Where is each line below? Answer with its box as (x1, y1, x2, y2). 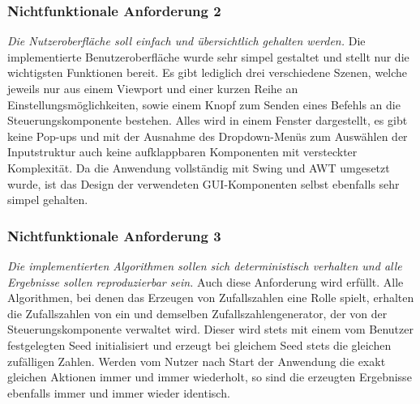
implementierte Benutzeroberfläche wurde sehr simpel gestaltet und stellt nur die (7, 48, 409, 65)
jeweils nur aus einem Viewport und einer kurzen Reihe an (7, 80, 298, 96)
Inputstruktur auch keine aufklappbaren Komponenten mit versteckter (7, 143, 358, 160)
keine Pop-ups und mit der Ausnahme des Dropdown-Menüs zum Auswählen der (7, 127, 408, 144)
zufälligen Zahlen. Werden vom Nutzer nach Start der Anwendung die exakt (7, 352, 386, 369)
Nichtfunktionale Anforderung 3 (7, 225, 221, 245)
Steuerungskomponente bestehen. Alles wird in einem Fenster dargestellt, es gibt (7, 112, 408, 129)
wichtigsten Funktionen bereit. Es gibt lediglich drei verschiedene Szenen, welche (7, 64, 408, 81)
